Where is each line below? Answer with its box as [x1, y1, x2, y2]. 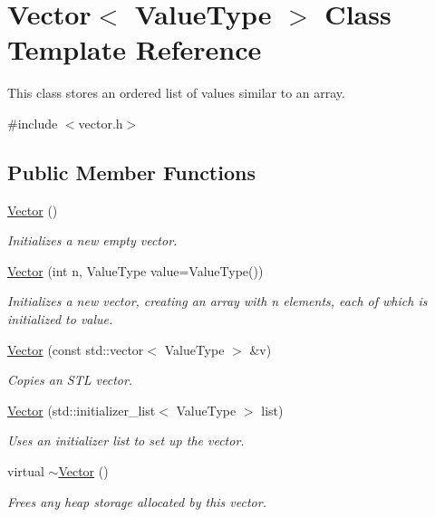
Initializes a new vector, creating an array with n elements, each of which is [7, 292, 428, 311]
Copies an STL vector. [7, 370, 133, 389]
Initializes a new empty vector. [7, 231, 178, 250]
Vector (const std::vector [7, 340, 144, 359]
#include [7, 113, 58, 132]
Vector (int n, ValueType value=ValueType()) [7, 261, 264, 280]
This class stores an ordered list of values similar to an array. [7, 83, 345, 102]
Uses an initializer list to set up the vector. [7, 431, 245, 450]
